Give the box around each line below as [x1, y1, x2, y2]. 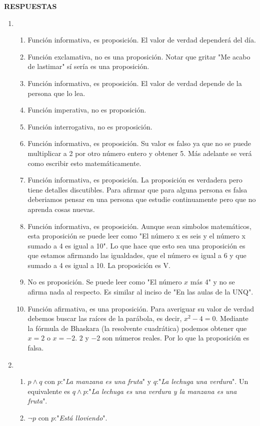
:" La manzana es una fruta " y [60, 376, 151, 386]
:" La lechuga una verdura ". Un [156, 376, 248, 386]
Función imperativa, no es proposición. [27, 104, 146, 115]
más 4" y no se [190, 276, 235, 287]
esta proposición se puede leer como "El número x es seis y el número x [27, 230, 245, 241]
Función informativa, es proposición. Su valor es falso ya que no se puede [27, 138, 251, 148]
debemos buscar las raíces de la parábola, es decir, [27, 313, 182, 323]
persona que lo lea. [27, 87, 85, 98]
